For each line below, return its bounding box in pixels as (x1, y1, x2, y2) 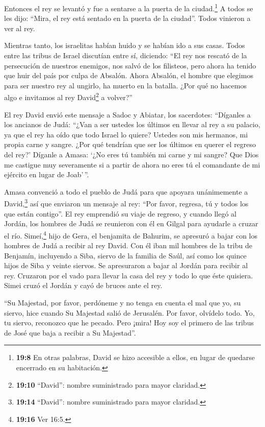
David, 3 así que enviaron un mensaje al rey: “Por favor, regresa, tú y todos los (4, 197, 249, 209)
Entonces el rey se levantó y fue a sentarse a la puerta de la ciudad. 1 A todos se (4, 2, 253, 13)
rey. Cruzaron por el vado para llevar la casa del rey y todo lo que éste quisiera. (4, 270, 253, 280)
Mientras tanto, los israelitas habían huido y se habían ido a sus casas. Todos (4, 40, 245, 51)
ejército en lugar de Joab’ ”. (4, 169, 89, 180)
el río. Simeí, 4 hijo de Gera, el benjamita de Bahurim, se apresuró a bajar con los (4, 228, 257, 241)
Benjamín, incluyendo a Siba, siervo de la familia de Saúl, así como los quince (4, 250, 247, 260)
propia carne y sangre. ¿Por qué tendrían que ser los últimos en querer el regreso (4, 139, 256, 150)
